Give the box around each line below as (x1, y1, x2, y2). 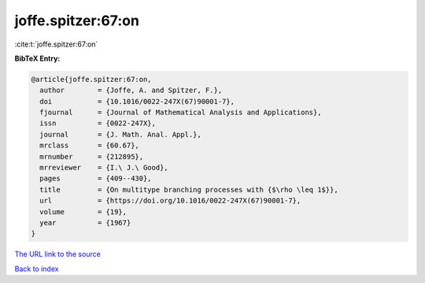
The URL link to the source (14, 249, 102, 259)
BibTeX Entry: (14, 54, 61, 63)
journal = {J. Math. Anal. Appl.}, (39, 130, 202, 139)
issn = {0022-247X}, (39, 119, 157, 128)
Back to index (14, 264, 59, 274)
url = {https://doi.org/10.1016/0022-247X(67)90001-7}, (39, 196, 301, 205)
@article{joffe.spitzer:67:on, (31, 75, 153, 84)
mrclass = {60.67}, (39, 141, 139, 150)
